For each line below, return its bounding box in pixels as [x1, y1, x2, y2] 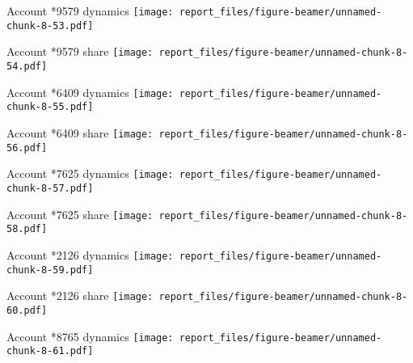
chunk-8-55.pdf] [6, 101, 94, 113]
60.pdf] [6, 304, 48, 316]
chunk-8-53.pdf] [6, 19, 94, 32]
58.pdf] [6, 223, 48, 235]
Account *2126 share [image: [6, 287, 154, 304]
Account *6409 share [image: [6, 124, 154, 141]
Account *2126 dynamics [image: [6, 246, 174, 263]
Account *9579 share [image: [6, 43, 154, 60]
